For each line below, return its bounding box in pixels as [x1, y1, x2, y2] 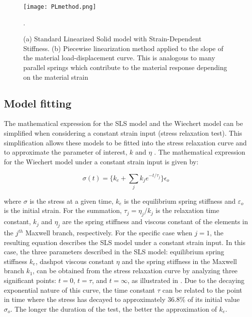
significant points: [4, 275, 56, 285]
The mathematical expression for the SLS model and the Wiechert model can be [4, 118, 243, 128]
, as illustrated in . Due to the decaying [127, 275, 245, 285]
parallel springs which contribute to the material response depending [23, 62, 227, 72]
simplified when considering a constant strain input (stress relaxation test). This [4, 128, 242, 138]
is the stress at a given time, [30, 195, 114, 206]
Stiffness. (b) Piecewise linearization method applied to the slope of [23, 43, 223, 53]
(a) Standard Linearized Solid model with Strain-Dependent [23, 34, 202, 44]
